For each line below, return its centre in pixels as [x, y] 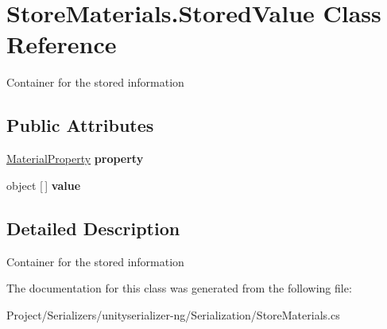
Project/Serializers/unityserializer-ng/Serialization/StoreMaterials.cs [173, 314]
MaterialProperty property [75, 159]
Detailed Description [93, 228]
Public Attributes [80, 125]
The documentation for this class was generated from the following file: [179, 288]
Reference [62, 44]
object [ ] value [44, 185]
